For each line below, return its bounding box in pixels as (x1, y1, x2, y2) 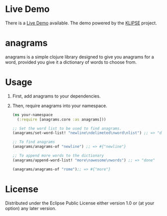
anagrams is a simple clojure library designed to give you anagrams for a (5, 54, 154, 60)
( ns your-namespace (12, 112, 53, 117)
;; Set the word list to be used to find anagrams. (12, 126, 122, 131)
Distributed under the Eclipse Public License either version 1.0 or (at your (5, 200, 155, 206)
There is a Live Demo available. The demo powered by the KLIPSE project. (5, 20, 158, 26)
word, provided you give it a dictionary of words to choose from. (5, 59, 137, 65)
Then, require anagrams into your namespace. (12, 103, 108, 108)
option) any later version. (5, 205, 56, 211)
